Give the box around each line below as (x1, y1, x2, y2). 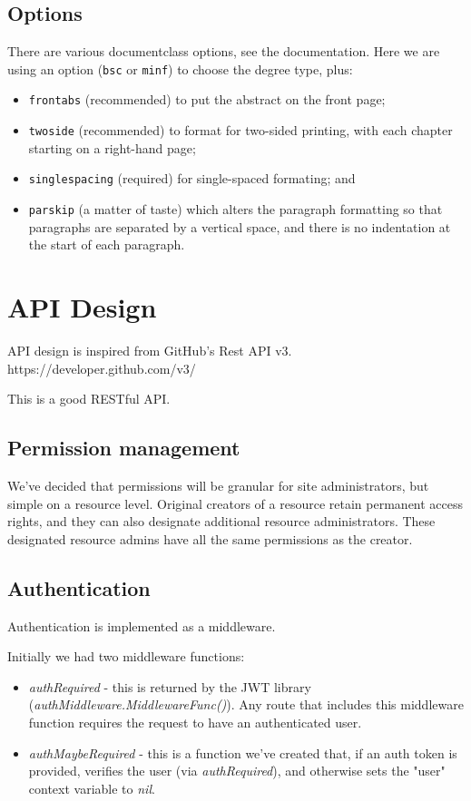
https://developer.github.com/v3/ (7, 358, 196, 377)
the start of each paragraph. (28, 235, 185, 254)
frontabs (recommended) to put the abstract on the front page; (28, 90, 386, 109)
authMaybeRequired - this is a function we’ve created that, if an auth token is (28, 743, 457, 762)
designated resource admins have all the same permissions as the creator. (7, 529, 413, 548)
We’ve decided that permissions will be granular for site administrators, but (7, 475, 429, 494)
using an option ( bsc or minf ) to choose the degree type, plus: (7, 59, 353, 78)
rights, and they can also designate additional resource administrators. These (7, 512, 436, 531)
